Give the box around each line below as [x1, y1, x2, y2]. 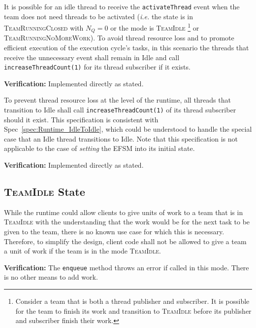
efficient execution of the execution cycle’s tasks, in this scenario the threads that [4, 42, 249, 52]
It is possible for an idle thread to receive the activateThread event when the [4, 1, 240, 11]
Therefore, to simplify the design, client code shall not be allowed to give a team [4, 236, 247, 246]
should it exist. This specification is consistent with [4, 114, 159, 124]
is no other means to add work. [4, 272, 98, 282]
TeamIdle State [4, 184, 85, 199]
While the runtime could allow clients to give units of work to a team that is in [4, 207, 243, 217]
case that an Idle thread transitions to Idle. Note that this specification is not [4, 133, 238, 144]
